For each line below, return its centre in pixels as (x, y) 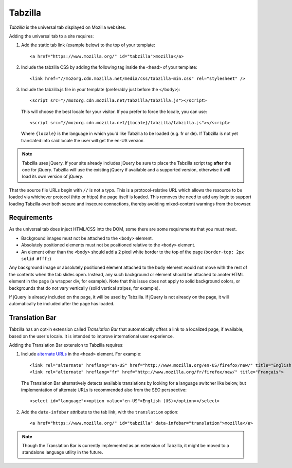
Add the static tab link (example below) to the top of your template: (88, 45)
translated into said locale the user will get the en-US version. (83, 140)
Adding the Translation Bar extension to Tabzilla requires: (66, 345)
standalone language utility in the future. (63, 452)
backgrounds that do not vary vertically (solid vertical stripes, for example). (84, 288)
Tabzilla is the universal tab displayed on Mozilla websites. (68, 27)
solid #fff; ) (36, 259)
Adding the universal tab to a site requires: (52, 36)
